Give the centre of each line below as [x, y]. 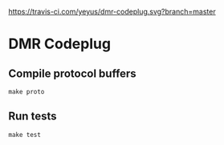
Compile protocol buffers [72, 73]
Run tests [33, 117]
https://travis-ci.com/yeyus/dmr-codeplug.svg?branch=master [112, 12]
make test [25, 135]
